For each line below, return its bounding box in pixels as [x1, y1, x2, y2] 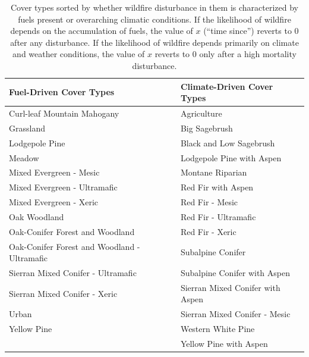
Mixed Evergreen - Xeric [9, 196, 99, 208]
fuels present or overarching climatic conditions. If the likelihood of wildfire [18, 12, 291, 25]
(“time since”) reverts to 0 [203, 24, 299, 37]
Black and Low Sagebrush [180, 136, 275, 149]
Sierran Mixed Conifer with [180, 281, 280, 293]
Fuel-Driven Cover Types [9, 86, 115, 98]
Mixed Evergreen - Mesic [9, 166, 100, 178]
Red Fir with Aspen [180, 181, 254, 193]
